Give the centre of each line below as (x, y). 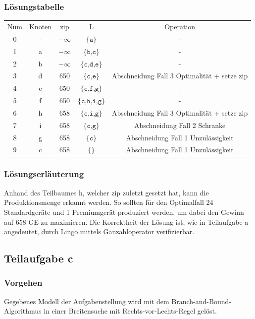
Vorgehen (23, 283)
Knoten (40, 26)
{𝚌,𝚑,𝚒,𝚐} (91, 101)
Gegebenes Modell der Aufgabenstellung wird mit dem (87, 301)
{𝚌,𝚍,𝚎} (91, 64)
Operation (180, 26)
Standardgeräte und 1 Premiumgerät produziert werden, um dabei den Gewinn (124, 212)
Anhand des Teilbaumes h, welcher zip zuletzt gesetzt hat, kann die (106, 192)
